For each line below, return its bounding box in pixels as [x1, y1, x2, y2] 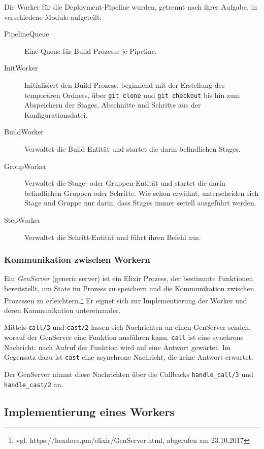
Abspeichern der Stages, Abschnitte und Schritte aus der [24, 99, 201, 110]
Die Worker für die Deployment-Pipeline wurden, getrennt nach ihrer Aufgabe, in [4, 2, 257, 12]
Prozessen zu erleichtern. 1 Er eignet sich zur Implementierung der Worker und [4, 293, 247, 305]
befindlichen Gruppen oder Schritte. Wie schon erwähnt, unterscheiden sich [24, 187, 259, 198]
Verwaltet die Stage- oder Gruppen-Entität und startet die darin [24, 178, 225, 188]
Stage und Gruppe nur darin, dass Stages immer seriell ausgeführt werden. [24, 197, 256, 208]
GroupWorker [4, 160, 47, 171]
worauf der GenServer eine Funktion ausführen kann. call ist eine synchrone [4, 332, 244, 342]
